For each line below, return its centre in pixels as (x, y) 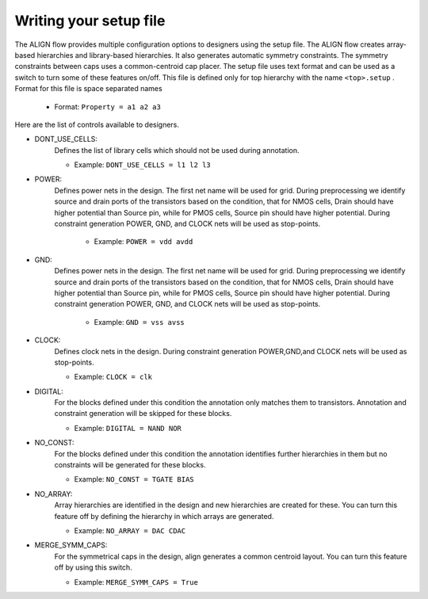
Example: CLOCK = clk (113, 377)
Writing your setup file (90, 21)
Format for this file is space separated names (88, 89)
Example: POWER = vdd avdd (143, 242)
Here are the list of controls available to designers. (97, 124)
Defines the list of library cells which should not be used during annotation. (177, 150)
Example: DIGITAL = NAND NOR (128, 428)
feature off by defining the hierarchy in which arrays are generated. (164, 516)
